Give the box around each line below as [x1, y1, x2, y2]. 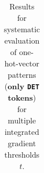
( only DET [4, 80, 40, 92]
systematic [4, 23, 40, 35]
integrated [4, 126, 40, 137]
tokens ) [7, 92, 36, 103]
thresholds [4, 149, 40, 160]
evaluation [4, 35, 40, 46]
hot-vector [4, 58, 40, 69]
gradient [8, 137, 36, 149]
